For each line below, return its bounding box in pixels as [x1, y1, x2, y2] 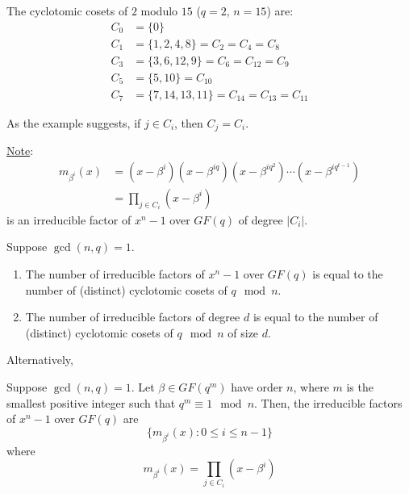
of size [227, 324, 259, 341]
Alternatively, [6, 351, 73, 368]
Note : [6, 142, 34, 159]
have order [231, 379, 283, 396]
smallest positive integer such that [6, 394, 176, 411]
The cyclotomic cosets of [6, 2, 128, 19]
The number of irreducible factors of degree [25, 308, 240, 325]
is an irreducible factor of [6, 211, 131, 228]
